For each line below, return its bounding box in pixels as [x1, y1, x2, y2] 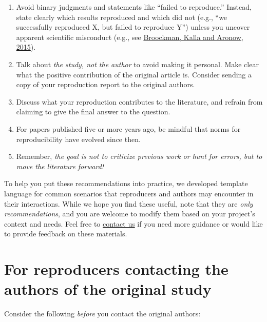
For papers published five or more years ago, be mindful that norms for [16, 123, 241, 134]
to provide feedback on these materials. [4, 228, 127, 239]
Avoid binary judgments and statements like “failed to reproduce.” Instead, [16, 2, 252, 12]
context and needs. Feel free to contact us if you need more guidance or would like [4, 218, 263, 229]
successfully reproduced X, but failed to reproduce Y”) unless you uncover [16, 22, 250, 32]
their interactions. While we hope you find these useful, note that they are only [4, 198, 253, 209]
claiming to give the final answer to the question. [16, 106, 170, 117]
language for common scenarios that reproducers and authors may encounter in [4, 188, 254, 198]
